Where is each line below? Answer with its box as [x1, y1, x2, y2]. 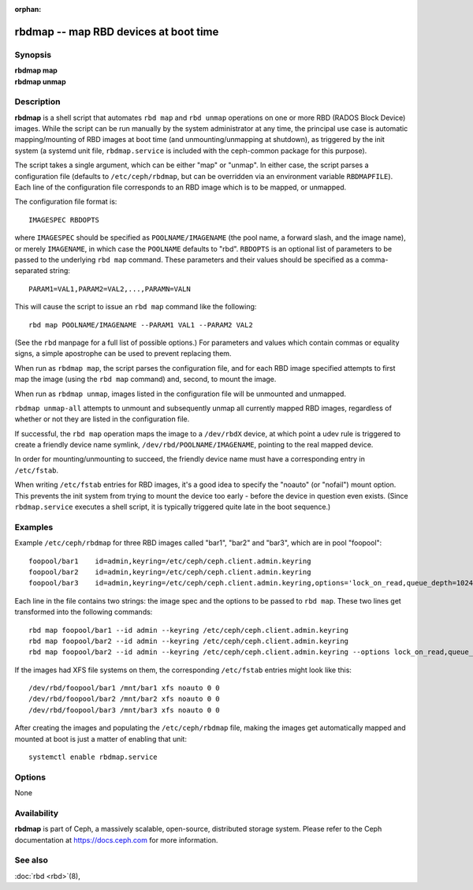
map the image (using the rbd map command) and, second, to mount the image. [14, 375, 277, 384]
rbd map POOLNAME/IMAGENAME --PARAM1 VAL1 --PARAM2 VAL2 [28, 320, 254, 329]
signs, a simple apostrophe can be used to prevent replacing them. [14, 349, 232, 358]
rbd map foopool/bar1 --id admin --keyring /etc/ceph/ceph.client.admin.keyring [28, 626, 349, 634]
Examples [14, 522, 54, 533]
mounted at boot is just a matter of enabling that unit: [14, 734, 187, 743]
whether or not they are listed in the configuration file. [14, 414, 190, 424]
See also [14, 854, 49, 866]
